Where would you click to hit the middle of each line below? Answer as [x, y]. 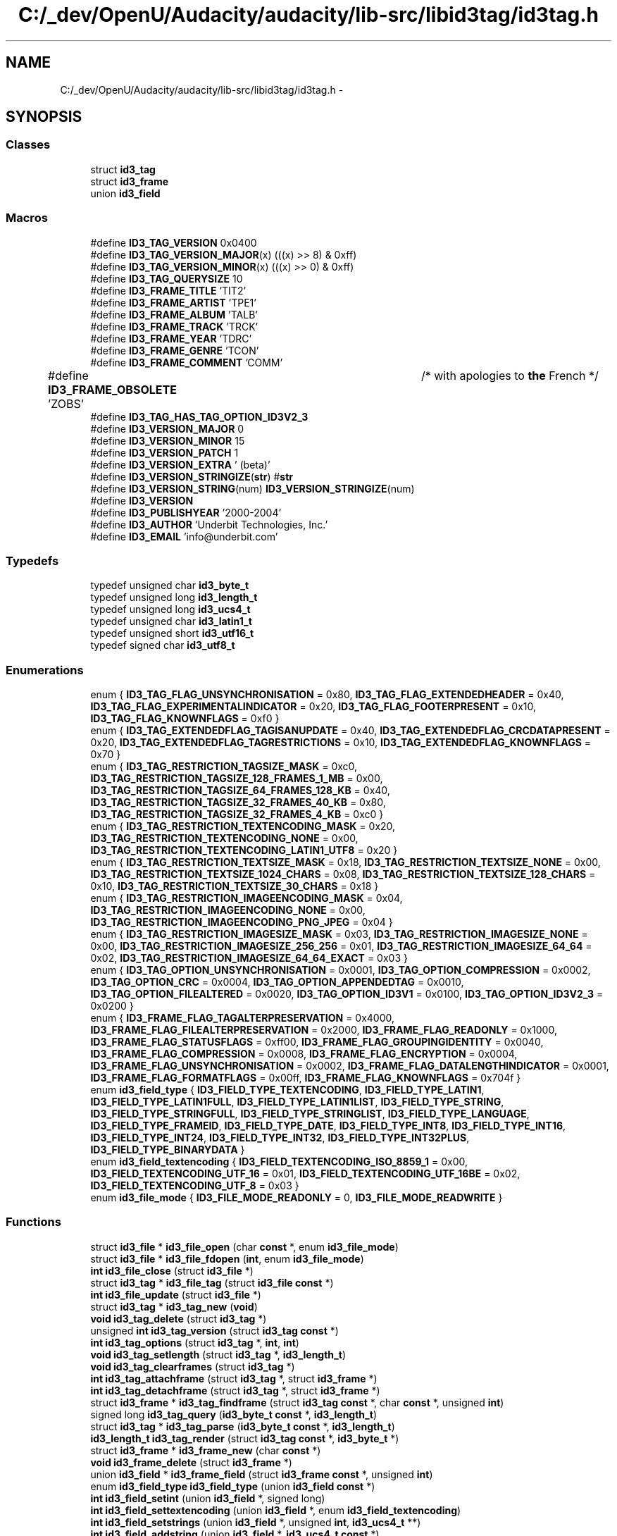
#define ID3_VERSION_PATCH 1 [164, 452]
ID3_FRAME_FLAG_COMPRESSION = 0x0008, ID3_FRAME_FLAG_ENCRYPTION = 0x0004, [304, 1054]
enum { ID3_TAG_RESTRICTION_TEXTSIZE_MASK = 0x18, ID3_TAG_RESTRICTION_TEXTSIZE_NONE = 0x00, [345, 862]
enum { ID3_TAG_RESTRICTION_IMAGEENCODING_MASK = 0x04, [247, 898]
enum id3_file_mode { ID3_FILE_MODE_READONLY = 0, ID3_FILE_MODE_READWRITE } [297, 1198]
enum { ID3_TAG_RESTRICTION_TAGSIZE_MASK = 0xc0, [224, 767]
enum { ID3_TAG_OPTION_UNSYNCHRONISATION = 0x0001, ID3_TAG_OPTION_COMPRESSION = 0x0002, [341, 970]
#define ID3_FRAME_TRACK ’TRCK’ [174, 326]
